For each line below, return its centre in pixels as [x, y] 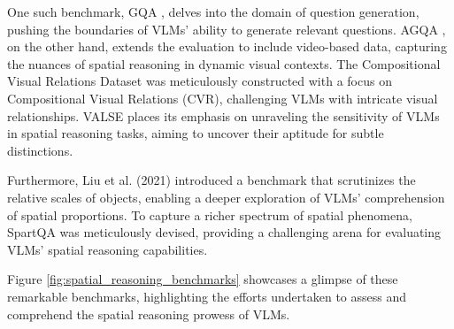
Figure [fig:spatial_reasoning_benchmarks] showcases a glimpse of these [203, 279]
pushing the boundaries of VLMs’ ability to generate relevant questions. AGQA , [227, 29]
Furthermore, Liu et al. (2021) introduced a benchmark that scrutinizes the [212, 180]
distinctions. [40, 150]
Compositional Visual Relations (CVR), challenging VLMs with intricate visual [223, 98]
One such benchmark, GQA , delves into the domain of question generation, [213, 11]
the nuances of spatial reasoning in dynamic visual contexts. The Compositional [224, 63]
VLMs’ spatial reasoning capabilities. [108, 249]
